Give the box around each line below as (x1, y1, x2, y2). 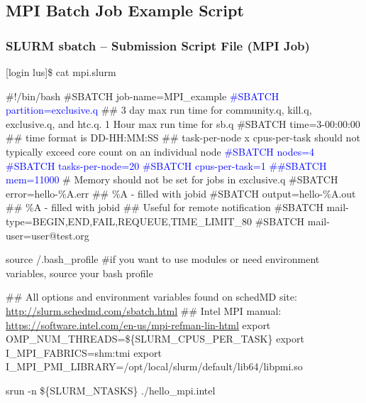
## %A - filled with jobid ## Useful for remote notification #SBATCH (6, 200, 323, 215)
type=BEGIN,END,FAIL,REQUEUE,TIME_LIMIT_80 (6, 213, 253, 228)
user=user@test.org (6, 227, 89, 242)
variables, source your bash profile (6, 265, 153, 280)
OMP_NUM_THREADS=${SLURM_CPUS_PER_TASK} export (6, 331, 304, 346)
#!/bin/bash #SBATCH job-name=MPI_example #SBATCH (6, 88, 279, 103)
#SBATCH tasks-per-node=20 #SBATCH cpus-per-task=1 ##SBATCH (6, 158, 327, 173)
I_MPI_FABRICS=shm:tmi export (6, 345, 162, 360)
